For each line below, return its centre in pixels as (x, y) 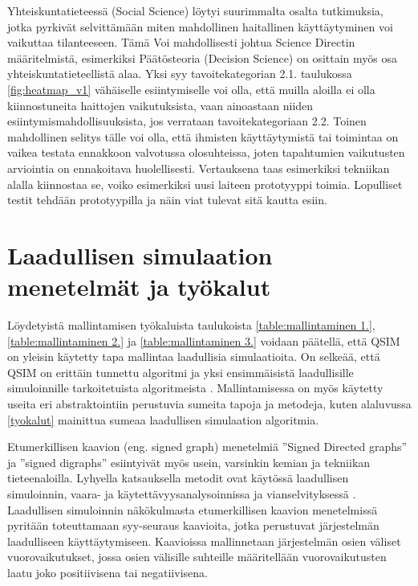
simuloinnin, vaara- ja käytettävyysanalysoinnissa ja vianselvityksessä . (182, 493)
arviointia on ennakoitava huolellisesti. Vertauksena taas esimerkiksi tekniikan (199, 168)
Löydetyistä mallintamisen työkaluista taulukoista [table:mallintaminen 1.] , (191, 325)
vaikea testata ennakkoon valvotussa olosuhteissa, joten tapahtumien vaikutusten (206, 152)
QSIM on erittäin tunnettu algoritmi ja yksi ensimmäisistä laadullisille (181, 372)
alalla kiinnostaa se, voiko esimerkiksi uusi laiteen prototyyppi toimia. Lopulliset (205, 184)
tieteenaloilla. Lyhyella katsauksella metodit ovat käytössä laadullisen (178, 478)
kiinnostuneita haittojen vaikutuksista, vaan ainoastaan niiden (160, 105)
